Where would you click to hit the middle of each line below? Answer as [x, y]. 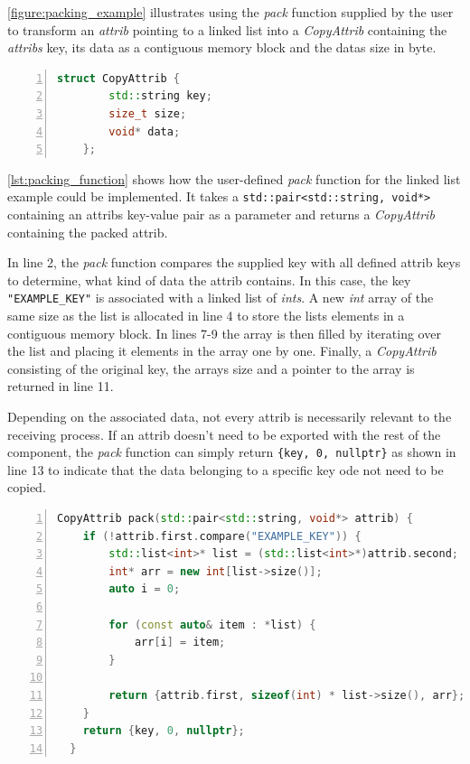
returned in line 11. [61, 386]
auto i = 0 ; [145, 589]
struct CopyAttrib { [119, 78]
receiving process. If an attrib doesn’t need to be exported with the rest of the [224, 434]
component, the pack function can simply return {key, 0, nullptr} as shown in [232, 452]
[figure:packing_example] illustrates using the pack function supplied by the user [230, 12]
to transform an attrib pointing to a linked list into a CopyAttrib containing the [227, 29]
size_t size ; [148, 113]
